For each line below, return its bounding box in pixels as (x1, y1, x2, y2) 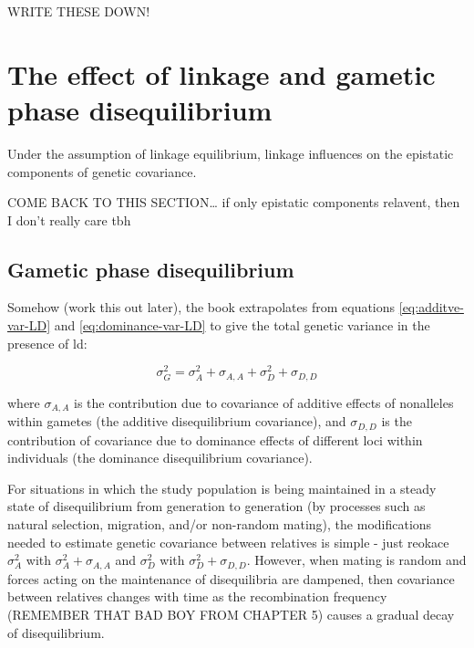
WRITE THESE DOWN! (7, 2, 150, 20)
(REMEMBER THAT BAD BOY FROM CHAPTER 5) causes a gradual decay (7, 604, 455, 623)
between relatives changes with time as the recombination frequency (7, 587, 387, 606)
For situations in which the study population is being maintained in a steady (7, 478, 437, 497)
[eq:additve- (398, 298, 464, 317)
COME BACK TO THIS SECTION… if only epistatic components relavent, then (7, 193, 460, 212)
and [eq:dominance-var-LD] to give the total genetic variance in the (54, 316, 430, 335)
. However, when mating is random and (246, 550, 467, 570)
